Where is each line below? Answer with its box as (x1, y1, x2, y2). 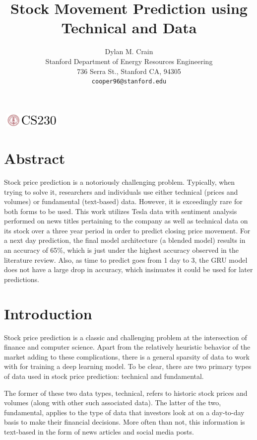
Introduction (4, 303, 92, 323)
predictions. (4, 274, 39, 284)
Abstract (4, 147, 65, 168)
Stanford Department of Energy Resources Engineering (45, 56, 213, 66)
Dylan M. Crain (105, 46, 153, 57)
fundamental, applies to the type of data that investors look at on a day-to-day (4, 407, 245, 417)
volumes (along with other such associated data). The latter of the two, (4, 397, 221, 408)
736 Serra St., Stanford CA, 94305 (77, 66, 181, 76)
